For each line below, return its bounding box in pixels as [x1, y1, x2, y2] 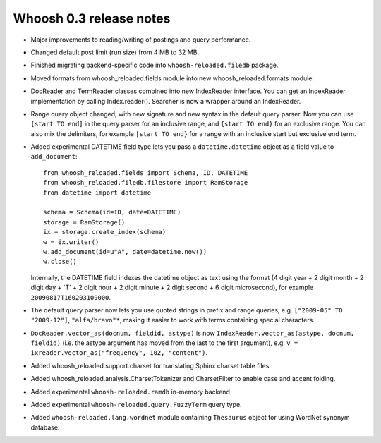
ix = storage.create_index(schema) [43, 228, 167, 236]
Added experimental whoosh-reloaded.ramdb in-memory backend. [30, 387, 232, 396]
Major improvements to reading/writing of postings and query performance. [30, 35, 251, 44]
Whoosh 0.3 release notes [13, 11, 171, 26]
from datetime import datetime [43, 188, 152, 197]
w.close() [43, 257, 77, 266]
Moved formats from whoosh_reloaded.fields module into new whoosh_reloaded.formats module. [30, 74, 314, 83]
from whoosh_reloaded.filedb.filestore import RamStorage [43, 178, 248, 187]
